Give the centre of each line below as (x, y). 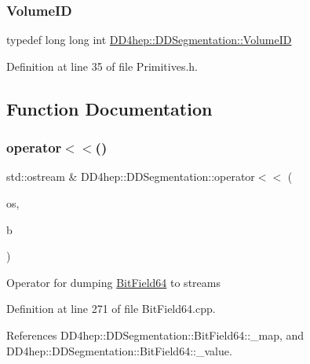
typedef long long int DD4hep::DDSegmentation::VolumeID (149, 40)
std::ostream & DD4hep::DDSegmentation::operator (131, 176)
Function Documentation (109, 108)
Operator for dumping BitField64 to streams (113, 282)
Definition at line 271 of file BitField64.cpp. (111, 309)
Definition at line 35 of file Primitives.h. (102, 66)
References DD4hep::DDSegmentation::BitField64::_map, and (155, 335)
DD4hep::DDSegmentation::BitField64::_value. (119, 350)
